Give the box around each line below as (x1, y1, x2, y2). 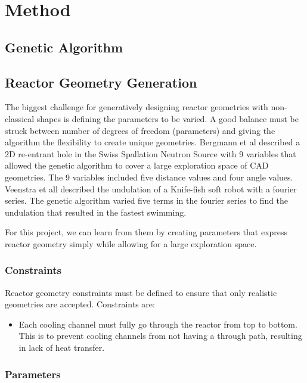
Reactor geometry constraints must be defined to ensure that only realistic (5, 286, 277, 298)
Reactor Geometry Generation (5, 73, 197, 91)
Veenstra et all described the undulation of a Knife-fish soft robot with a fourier (5, 182, 297, 195)
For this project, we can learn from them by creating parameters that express (5, 226, 288, 238)
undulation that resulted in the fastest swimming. (5, 205, 187, 218)
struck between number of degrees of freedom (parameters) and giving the (5, 124, 275, 136)
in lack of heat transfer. (18, 341, 105, 354)
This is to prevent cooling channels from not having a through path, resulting (18, 329, 302, 342)
